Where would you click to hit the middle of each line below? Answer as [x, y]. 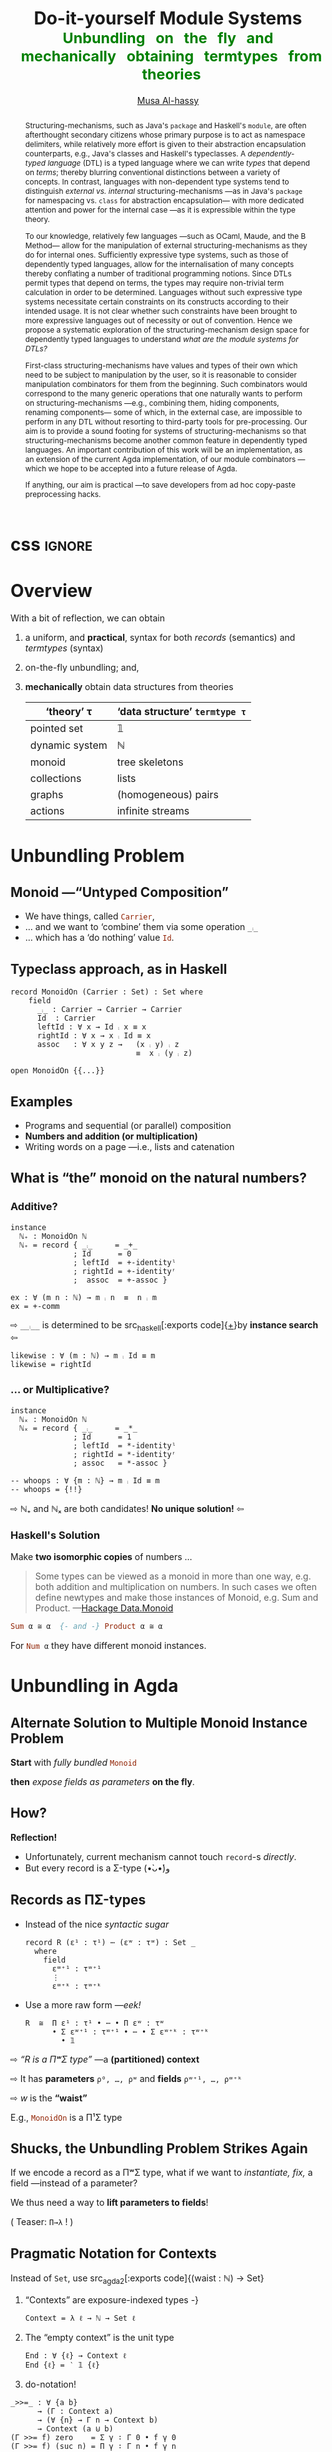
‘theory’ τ [69, 712]
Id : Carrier [66, 1018]
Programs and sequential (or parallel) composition [128, 1125]
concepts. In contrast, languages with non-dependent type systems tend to [157, 181]
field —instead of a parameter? [74, 2183]
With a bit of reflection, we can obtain [87, 618]
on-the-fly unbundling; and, [82, 668]
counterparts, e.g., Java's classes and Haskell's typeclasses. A [135, 153]
